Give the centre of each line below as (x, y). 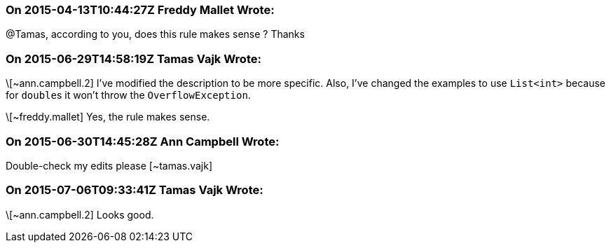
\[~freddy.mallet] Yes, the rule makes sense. (108, 117)
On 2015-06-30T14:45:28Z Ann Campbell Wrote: (143, 141)
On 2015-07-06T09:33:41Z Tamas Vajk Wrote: (135, 190)
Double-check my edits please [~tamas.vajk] (109, 165)
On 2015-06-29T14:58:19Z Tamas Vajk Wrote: (133, 58)
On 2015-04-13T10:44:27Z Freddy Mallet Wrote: (140, 10)
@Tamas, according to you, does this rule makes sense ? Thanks (155, 34)
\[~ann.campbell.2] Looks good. (80, 214)
